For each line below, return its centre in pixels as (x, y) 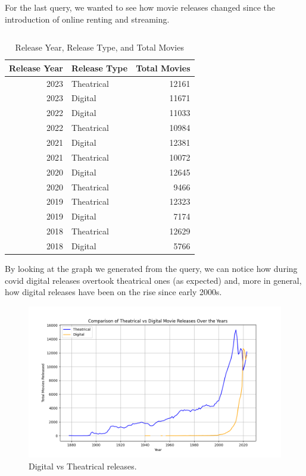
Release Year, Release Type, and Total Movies (99, 47)
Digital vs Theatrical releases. (83, 466)
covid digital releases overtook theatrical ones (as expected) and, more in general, (153, 280)
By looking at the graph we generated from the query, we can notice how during (151, 268)
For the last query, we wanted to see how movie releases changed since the (140, 7)
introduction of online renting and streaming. (87, 19)
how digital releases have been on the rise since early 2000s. (113, 292)
